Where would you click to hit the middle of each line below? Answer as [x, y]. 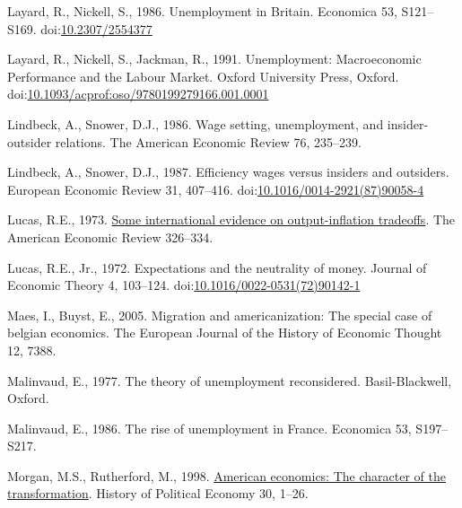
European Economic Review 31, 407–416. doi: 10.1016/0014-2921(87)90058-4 [216, 189]
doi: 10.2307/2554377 [96, 28]
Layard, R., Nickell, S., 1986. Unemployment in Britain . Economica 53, [202, 11]
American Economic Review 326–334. [110, 236]
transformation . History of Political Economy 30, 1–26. [158, 493]
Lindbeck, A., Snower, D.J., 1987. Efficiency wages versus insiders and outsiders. [228, 172]
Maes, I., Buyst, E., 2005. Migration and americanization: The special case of [220, 315]
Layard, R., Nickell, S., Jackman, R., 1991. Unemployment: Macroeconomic [214, 59]
